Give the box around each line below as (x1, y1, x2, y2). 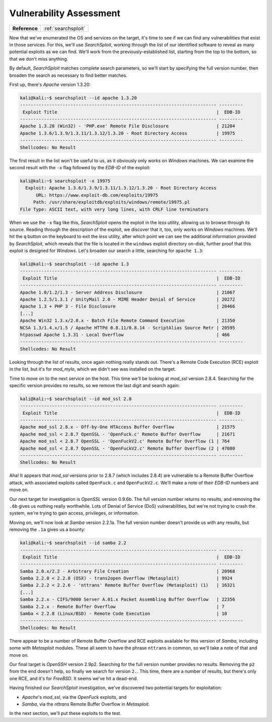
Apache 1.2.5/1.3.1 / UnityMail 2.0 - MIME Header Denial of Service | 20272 (20, 297, 235, 303)
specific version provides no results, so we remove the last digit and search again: (9, 382, 180, 389)
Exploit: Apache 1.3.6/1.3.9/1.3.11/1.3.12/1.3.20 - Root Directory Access (25, 185, 217, 191)
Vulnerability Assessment (9, 8, 120, 19)
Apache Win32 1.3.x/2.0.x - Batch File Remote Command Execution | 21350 (20, 318, 235, 323)
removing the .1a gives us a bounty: (9, 526, 86, 533)
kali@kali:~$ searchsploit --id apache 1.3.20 (20, 95, 137, 101)
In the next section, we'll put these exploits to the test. (9, 710, 121, 716)
